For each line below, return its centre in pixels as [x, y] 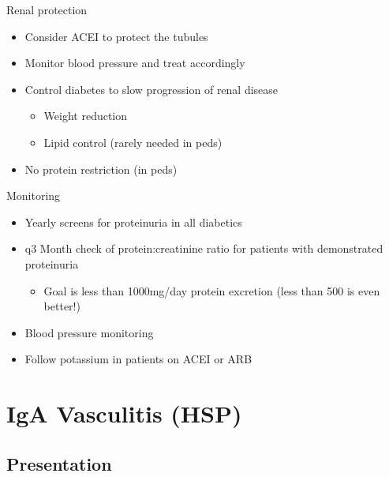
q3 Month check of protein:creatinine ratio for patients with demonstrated [204, 248]
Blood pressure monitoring [89, 332]
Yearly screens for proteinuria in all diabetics [133, 222]
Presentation [59, 463]
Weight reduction [86, 116]
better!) [62, 306]
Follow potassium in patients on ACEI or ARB [138, 359]
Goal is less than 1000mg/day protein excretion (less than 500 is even [212, 290]
